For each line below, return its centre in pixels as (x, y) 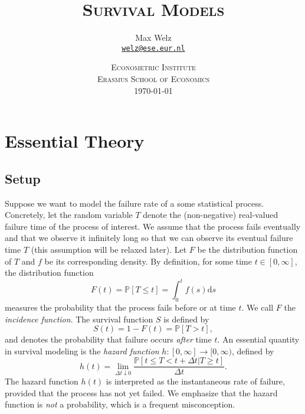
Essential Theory (75, 141)
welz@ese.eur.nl (153, 48)
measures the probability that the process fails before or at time (120, 307)
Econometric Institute (153, 67)
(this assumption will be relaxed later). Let (109, 249)
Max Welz (153, 38)
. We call (258, 307)
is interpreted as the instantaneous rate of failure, (195, 381)
